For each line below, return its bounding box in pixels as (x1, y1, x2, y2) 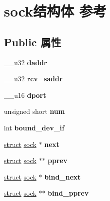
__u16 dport (4, 90, 46, 100)
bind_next (44, 171, 81, 182)
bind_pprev (48, 188, 89, 198)
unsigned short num (4, 106, 65, 116)
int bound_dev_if (4, 122, 65, 132)
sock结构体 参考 (4, 1, 107, 21)
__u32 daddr (4, 57, 47, 67)
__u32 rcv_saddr (4, 73, 63, 84)
